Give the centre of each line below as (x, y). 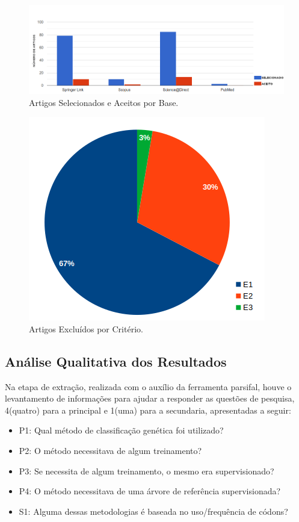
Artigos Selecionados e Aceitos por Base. (104, 102)
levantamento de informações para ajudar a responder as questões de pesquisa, (150, 398)
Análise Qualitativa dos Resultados (116, 361)
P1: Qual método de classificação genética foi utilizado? (121, 430)
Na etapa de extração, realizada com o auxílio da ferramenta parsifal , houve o (148, 386)
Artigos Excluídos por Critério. (86, 328)
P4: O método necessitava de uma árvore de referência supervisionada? (150, 491)
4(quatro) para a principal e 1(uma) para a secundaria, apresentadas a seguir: (148, 410)
